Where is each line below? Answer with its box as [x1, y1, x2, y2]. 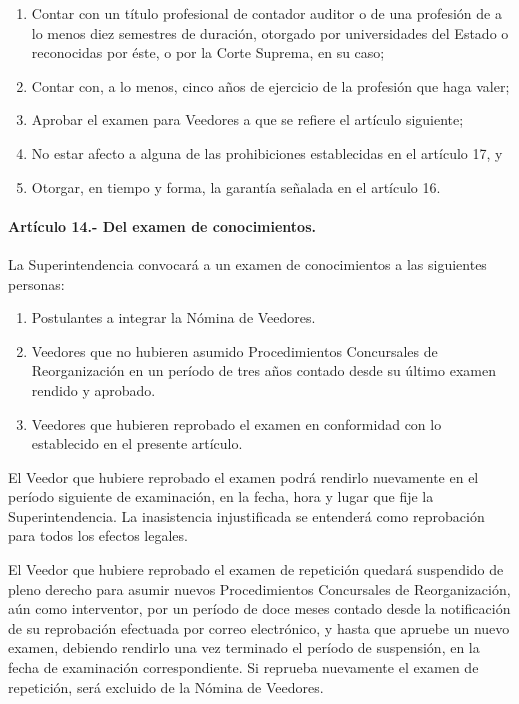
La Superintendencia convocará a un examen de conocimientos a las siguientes [8, 253, 487, 274]
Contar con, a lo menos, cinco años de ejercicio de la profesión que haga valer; [31, 75, 510, 96]
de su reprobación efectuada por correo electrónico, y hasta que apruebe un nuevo [8, 617, 510, 638]
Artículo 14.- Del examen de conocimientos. [8, 215, 316, 236]
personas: [8, 273, 65, 294]
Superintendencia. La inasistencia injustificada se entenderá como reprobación [8, 505, 485, 526]
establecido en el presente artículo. [31, 433, 243, 454]
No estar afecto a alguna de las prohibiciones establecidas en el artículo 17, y [31, 142, 503, 163]
